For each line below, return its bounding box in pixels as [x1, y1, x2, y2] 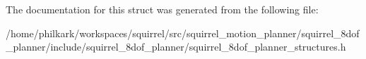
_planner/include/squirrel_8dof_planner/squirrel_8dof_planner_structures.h [6, 39, 346, 54]
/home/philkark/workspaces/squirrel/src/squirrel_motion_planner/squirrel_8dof [6, 25, 360, 40]
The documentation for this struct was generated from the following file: [6, 2, 319, 16]
